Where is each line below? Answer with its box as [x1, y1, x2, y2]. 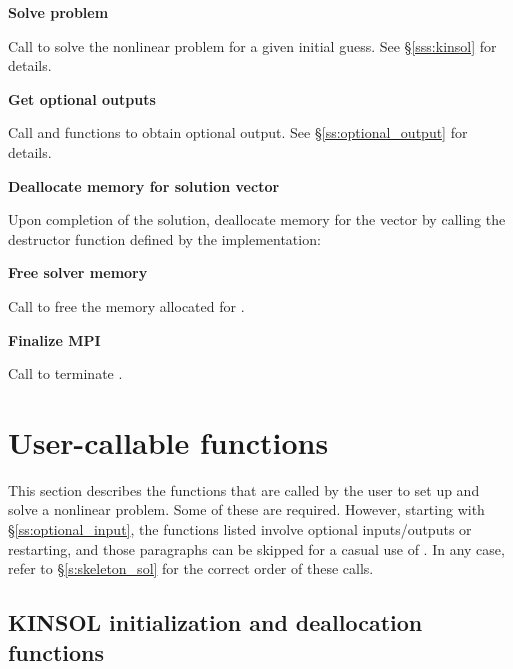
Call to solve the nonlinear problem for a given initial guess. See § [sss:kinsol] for [8, 35, 497, 56]
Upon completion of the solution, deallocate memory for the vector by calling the [8, 209, 506, 230]
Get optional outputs [8, 88, 156, 109]
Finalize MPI [8, 329, 101, 350]
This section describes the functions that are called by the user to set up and [8, 479, 480, 500]
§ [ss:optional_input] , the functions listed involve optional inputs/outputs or [8, 519, 472, 540]
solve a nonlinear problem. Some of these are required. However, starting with [8, 499, 485, 520]
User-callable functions [8, 421, 329, 462]
